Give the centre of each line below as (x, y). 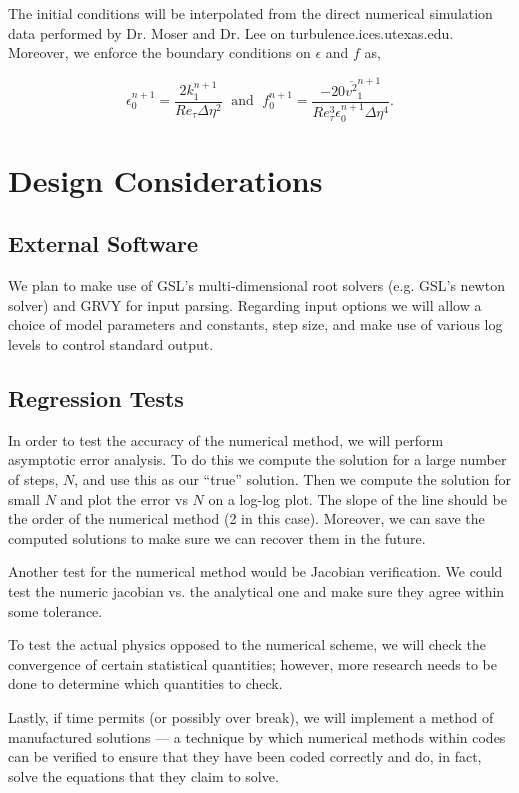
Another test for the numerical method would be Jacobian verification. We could (255, 571)
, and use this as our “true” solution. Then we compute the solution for (293, 479)
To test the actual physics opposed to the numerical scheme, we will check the (247, 644)
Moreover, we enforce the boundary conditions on (159, 52)
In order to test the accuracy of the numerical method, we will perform (226, 439)
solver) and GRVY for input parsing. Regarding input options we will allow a (245, 304)
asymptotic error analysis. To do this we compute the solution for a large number (257, 459)
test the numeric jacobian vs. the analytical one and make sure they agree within (256, 591)
